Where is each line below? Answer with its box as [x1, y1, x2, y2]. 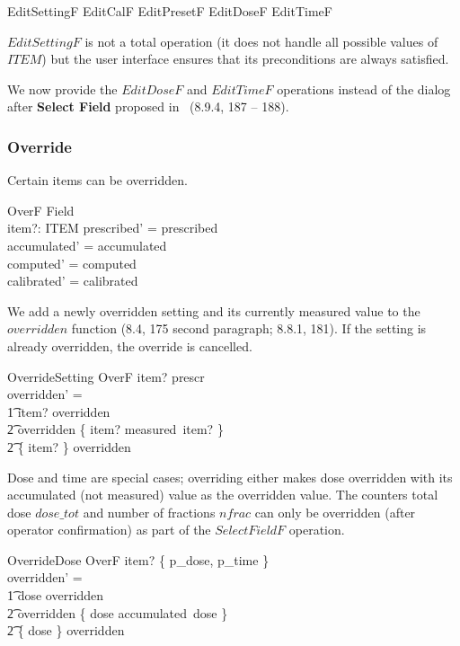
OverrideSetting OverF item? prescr [7, 367, 205, 385]
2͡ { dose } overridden [7, 621, 125, 640]
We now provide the [7, 79, 118, 98]
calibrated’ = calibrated [7, 271, 138, 290]
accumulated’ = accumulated [7, 235, 167, 254]
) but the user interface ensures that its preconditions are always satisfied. [41, 49, 449, 68]
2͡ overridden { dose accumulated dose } [7, 603, 228, 622]
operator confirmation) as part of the [7, 520, 211, 539]
